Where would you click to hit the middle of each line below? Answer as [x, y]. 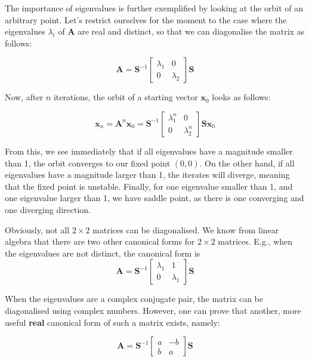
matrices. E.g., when [255, 241]
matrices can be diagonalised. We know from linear [186, 229]
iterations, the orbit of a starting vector [126, 97]
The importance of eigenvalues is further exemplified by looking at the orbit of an [154, 8]
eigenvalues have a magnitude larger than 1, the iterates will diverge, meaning [147, 175]
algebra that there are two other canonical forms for [100, 241]
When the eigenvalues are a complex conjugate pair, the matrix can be [134, 299]
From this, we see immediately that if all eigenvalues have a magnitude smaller [149, 151]
